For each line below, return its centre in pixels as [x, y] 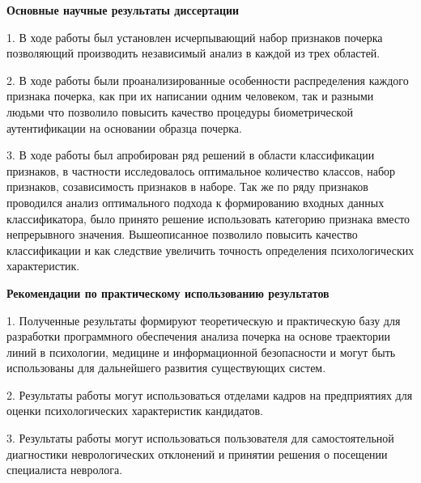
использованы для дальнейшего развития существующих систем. [166, 368]
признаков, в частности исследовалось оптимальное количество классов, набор [201, 170]
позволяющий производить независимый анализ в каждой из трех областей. [193, 53]
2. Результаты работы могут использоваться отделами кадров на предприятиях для [210, 394]
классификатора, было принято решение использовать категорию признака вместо [208, 218]
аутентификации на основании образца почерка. [124, 127]
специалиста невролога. [65, 470]
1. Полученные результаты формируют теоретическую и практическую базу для [204, 320]
